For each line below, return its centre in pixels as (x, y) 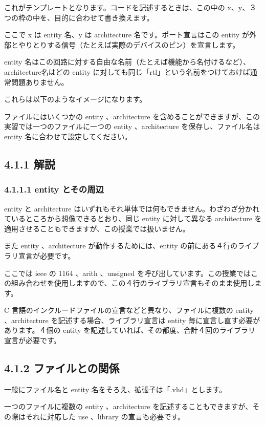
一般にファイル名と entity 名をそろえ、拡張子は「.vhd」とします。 (115, 389)
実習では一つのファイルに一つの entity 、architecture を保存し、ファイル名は (132, 126)
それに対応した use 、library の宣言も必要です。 (105, 417)
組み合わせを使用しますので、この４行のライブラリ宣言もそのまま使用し (133, 283)
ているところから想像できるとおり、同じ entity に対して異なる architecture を (133, 218)
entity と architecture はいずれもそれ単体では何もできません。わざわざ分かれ (132, 208)
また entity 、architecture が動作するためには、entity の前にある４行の (121, 246)
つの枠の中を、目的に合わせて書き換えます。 (79, 17)
